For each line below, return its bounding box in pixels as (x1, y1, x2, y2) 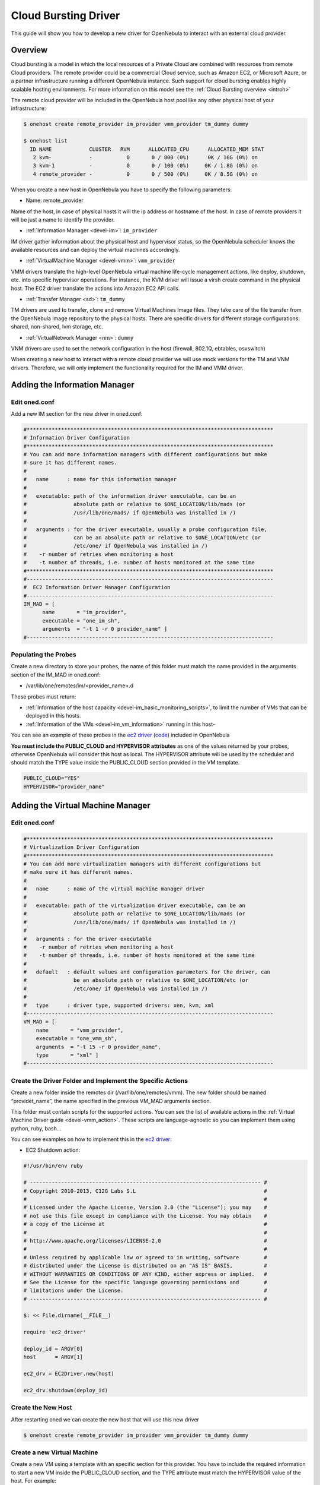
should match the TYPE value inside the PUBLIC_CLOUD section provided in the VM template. (11, 759, 240, 766)
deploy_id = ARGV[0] (23, 1345, 83, 1353)
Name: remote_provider (25, 197, 84, 204)
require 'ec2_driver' (23, 1329, 87, 1336)
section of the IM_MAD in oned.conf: (11, 671, 101, 678)
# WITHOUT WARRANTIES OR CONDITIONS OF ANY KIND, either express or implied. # (23, 1271, 268, 1277)
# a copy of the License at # (23, 1221, 268, 1228)
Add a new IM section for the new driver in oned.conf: (11, 410, 143, 417)
